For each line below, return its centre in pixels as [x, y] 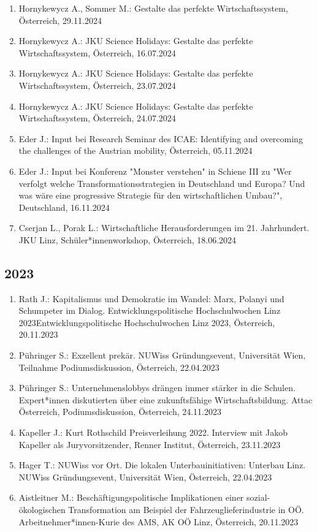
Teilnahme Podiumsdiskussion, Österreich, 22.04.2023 [119, 367]
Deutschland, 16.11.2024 [64, 207]
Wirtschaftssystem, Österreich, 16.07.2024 [97, 52]
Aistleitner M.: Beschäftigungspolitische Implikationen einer [131, 497]
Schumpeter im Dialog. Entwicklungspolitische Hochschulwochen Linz [150, 310]
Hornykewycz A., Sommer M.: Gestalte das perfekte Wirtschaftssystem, [153, 8]
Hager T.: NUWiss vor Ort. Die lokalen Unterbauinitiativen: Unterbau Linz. [162, 465]
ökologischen [42, 510]
